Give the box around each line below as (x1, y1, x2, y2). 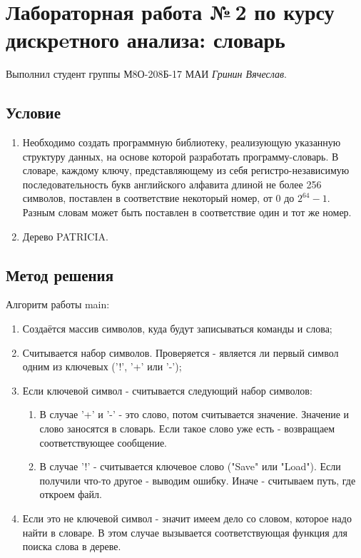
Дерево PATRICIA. (22, 228, 108, 243)
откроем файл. (39, 487, 102, 502)
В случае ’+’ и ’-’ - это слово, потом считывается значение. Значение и (39, 407, 350, 422)
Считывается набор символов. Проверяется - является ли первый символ (22, 345, 339, 360)
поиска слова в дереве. (22, 539, 121, 554)
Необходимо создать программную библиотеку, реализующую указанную (22, 135, 341, 150)
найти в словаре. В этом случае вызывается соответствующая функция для (22, 524, 347, 539)
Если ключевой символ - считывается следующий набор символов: (22, 382, 312, 397)
